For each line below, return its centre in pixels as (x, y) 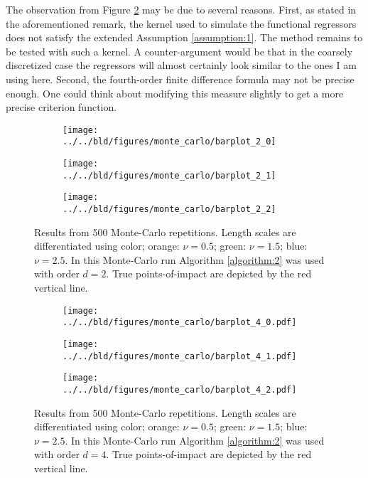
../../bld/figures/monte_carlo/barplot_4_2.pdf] (180, 389)
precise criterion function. (61, 107)
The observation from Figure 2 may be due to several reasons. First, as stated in (181, 9)
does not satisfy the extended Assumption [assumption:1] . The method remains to (184, 37)
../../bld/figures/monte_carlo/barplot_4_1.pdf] (180, 356)
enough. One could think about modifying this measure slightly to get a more (175, 93)
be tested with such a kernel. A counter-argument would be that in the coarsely (179, 51)
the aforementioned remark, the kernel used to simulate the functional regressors (181, 23)
